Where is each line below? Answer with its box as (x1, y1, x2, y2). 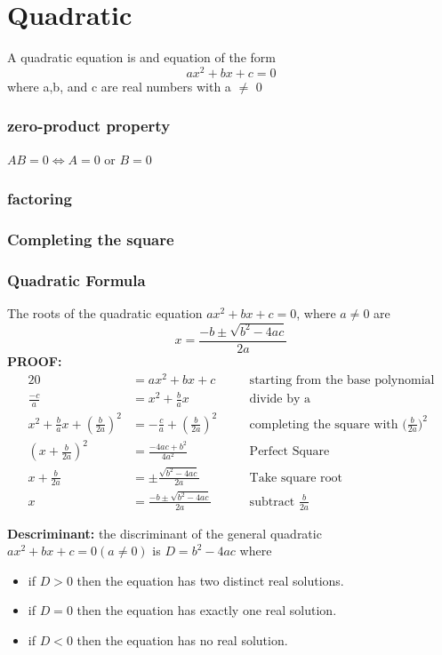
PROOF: (7, 352, 62, 371)
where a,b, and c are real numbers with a (7, 76, 231, 95)
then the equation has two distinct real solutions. (76, 571, 344, 589)
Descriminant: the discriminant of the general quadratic (7, 523, 322, 542)
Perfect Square (249, 445, 330, 459)
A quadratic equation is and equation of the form (7, 48, 276, 67)
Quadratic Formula (7, 268, 146, 291)
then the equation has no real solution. (76, 630, 288, 649)
